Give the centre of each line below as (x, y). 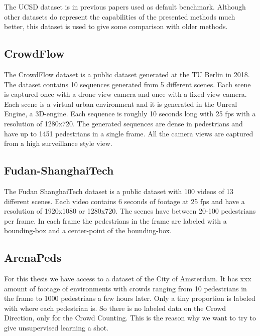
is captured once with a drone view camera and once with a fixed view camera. (125, 94)
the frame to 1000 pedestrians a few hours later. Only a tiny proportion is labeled (130, 298)
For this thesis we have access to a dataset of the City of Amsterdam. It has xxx (128, 279)
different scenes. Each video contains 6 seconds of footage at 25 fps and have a (124, 201)
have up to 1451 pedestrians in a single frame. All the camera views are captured (129, 133)
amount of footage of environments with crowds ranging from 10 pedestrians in (125, 288)
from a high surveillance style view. (58, 143)
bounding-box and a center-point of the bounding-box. (88, 230)
